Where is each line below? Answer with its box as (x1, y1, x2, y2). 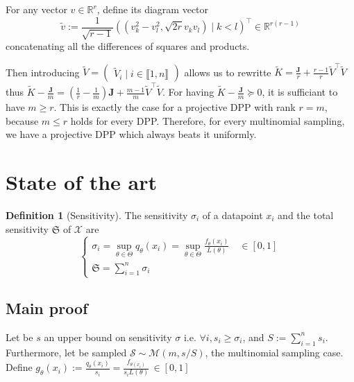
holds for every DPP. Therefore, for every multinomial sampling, (70, 113, 345, 128)
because (6, 113, 39, 128)
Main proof (6, 297, 88, 318)
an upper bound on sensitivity (44, 329, 172, 344)
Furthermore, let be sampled (6, 345, 127, 359)
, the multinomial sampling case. (205, 345, 344, 359)
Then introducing (6, 64, 80, 79)
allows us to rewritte (184, 64, 271, 79)
